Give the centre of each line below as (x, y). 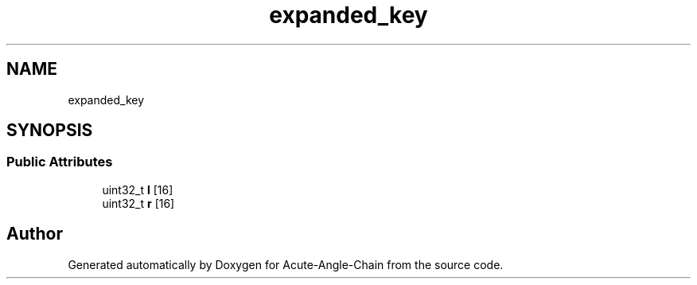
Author (35, 234)
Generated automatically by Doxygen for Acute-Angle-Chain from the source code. (286, 264)
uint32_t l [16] (138, 189)
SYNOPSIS (50, 131)
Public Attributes (60, 162)
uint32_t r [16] (138, 203)
